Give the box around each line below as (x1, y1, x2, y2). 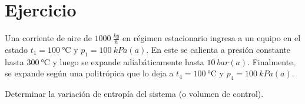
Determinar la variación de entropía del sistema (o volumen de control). (5, 88, 264, 100)
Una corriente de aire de (5, 32, 92, 44)
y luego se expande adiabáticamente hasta (52, 55, 204, 68)
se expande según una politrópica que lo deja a (5, 67, 174, 79)
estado (5, 43, 28, 55)
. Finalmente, (247, 55, 296, 68)
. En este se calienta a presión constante (146, 43, 290, 55)
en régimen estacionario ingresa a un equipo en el (122, 32, 301, 44)
